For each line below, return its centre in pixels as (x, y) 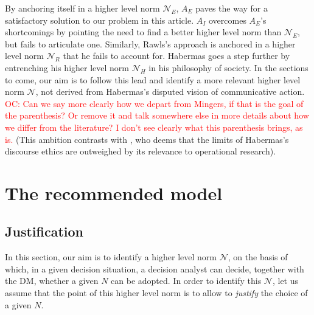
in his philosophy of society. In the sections (229, 67)
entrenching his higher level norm (67, 67)
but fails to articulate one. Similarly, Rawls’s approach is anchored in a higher (150, 43)
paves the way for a (232, 8)
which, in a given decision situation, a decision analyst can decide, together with (155, 268)
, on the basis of (258, 257)
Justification (44, 231)
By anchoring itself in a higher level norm (82, 8)
